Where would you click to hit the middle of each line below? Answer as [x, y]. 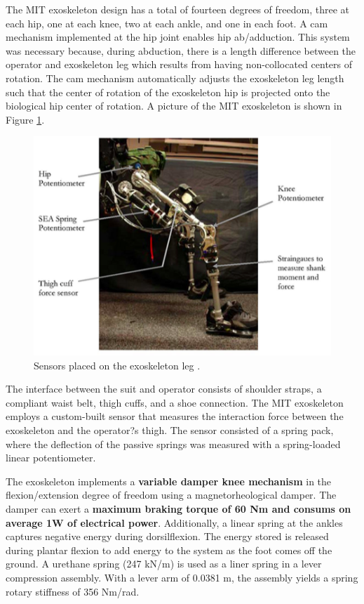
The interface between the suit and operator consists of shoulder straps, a [164, 389]
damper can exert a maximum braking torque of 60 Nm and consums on [178, 509]
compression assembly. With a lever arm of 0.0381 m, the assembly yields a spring [182, 577]
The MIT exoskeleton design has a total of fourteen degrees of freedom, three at [178, 9]
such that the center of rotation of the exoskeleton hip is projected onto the [168, 92]
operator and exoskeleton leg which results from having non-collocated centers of [179, 64]
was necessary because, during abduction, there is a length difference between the [181, 50]
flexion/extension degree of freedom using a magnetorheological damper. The [171, 495]
